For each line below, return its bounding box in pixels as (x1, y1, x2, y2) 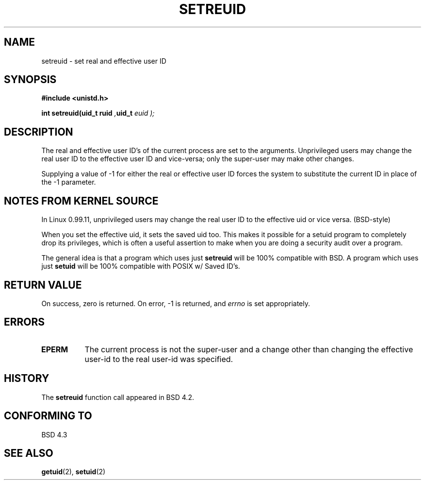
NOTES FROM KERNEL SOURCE (4, 194, 159, 207)
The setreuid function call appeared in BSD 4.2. (41, 393, 194, 401)
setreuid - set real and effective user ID (41, 56, 166, 65)
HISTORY (4, 372, 49, 385)
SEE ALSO (4, 447, 53, 459)
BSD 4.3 (41, 430, 67, 439)
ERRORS (4, 316, 45, 328)
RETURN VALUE (4, 278, 82, 291)
